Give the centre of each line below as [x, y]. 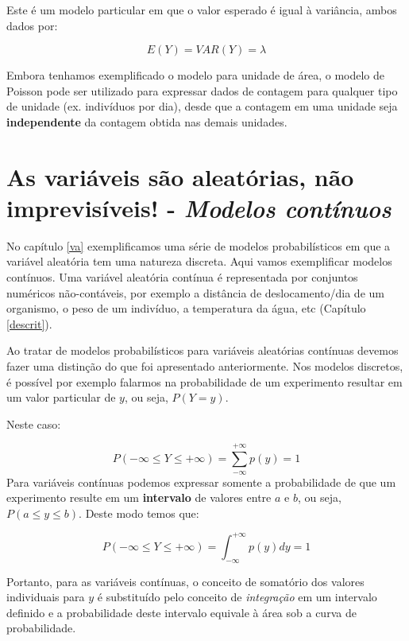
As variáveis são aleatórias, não [180, 176]
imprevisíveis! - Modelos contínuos [199, 208]
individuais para [46, 597]
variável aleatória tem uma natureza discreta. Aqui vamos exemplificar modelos [199, 261]
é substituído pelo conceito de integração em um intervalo [237, 597]
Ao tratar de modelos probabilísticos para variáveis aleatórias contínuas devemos [203, 350]
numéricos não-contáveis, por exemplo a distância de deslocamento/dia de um [195, 292]
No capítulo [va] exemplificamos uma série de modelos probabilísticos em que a [199, 245]
